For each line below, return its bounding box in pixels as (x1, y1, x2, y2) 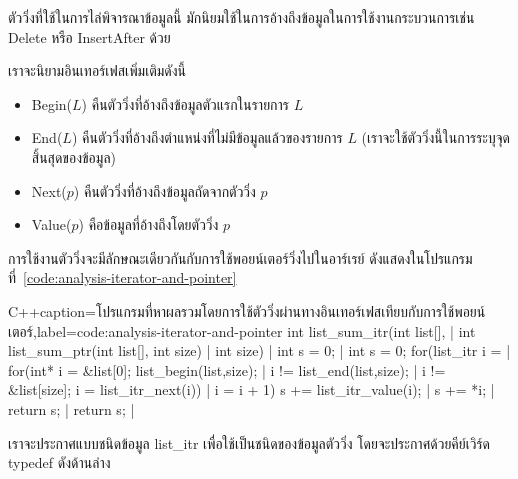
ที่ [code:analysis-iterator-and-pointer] (8, 267, 237, 288)
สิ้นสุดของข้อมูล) (31, 146, 117, 167)
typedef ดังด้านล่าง (8, 452, 111, 473)
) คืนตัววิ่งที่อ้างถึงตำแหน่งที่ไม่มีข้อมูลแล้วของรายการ (71, 127, 343, 148)
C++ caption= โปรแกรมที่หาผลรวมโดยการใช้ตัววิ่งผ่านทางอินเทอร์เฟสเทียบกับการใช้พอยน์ (8, 300, 486, 321)
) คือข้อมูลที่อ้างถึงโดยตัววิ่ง (78, 214, 219, 235)
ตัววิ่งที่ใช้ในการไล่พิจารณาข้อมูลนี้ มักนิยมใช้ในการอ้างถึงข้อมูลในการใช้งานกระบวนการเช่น (8, 7, 475, 27)
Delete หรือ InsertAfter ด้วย (8, 26, 171, 47)
